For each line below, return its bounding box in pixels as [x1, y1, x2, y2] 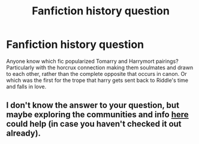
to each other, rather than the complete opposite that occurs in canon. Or [6, 70, 187, 77]
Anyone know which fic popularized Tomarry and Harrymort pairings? [6, 57, 179, 65]
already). [6, 128, 41, 139]
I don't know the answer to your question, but [6, 100, 180, 111]
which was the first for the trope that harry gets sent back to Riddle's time [6, 76, 189, 84]
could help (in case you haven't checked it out [6, 119, 182, 129]
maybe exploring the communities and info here [6, 109, 189, 120]
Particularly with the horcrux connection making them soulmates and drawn [6, 64, 194, 71]
